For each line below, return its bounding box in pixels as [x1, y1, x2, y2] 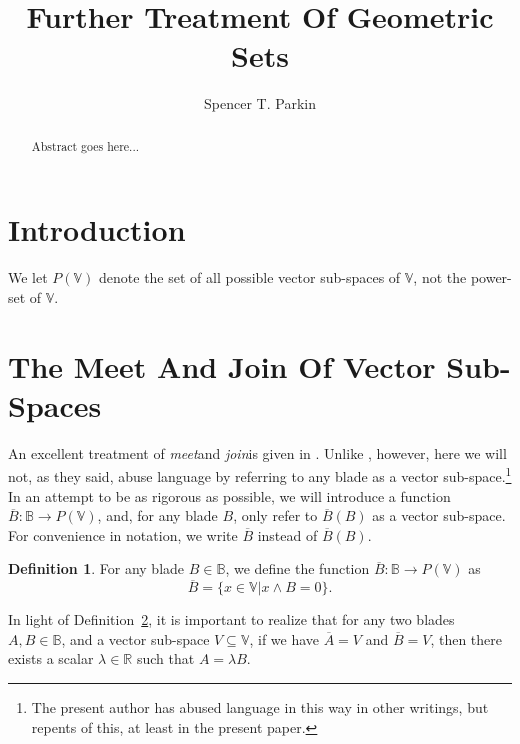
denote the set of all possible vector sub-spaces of [99, 267, 401, 288]
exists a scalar [8, 648, 94, 669]
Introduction [8, 209, 186, 250]
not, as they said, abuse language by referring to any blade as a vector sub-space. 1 [8, 463, 512, 487]
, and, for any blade [97, 505, 218, 526]
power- [470, 267, 512, 288]
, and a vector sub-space [61, 628, 210, 649]
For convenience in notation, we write [8, 524, 238, 545]
